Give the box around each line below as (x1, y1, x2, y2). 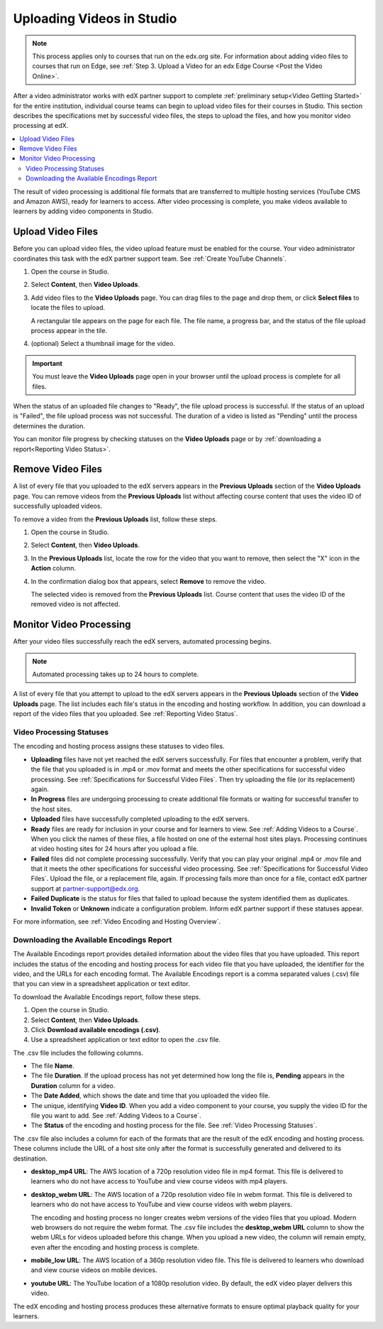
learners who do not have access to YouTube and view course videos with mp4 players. (30, 1177, 288, 1186)
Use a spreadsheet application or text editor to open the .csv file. (30, 1036, 221, 1044)
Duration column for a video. (30, 1081, 116, 1090)
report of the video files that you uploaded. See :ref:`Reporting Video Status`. (13, 710, 238, 718)
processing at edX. (13, 121, 69, 130)
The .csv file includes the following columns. (13, 1048, 143, 1057)
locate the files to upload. (30, 303, 106, 312)
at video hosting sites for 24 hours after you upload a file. (30, 845, 199, 853)
